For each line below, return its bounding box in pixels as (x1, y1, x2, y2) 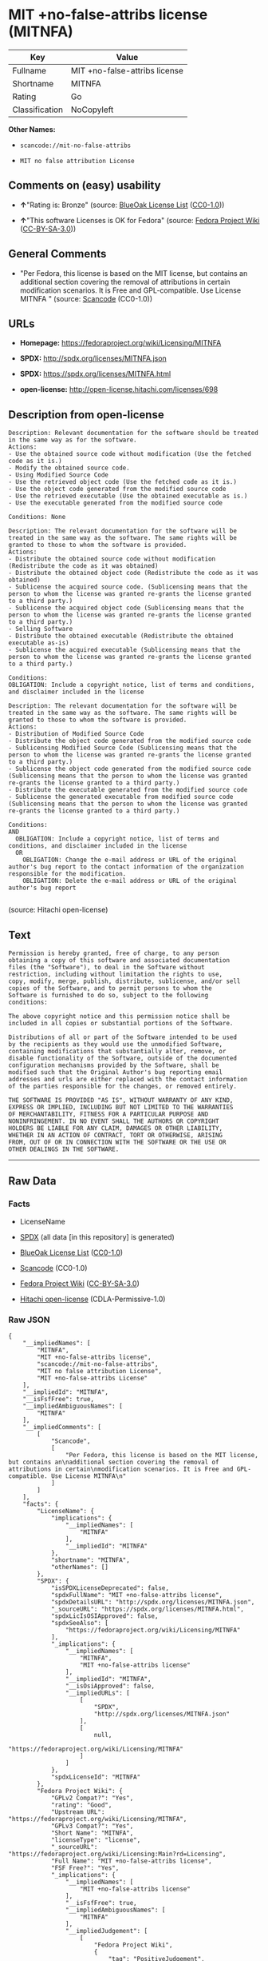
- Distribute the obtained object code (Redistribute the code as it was (8, 569, 259, 577)
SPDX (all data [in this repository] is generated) (19, 1232, 175, 1241)
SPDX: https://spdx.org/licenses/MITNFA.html (19, 369, 171, 379)
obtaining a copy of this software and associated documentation (8, 957, 230, 965)
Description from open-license (8, 408, 165, 421)
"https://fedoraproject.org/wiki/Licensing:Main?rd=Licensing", (8, 1850, 227, 1858)
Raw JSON (8, 1314, 50, 1325)
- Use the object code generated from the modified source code (8, 485, 227, 493)
